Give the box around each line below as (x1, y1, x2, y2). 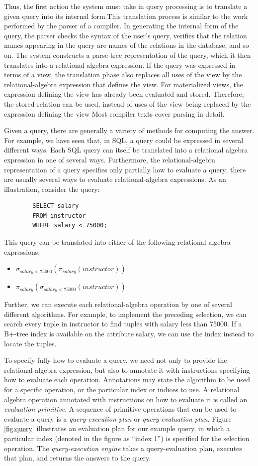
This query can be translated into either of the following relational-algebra (4, 237, 231, 247)
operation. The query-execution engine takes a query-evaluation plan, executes (4, 443, 242, 453)
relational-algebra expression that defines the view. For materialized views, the (4, 79, 243, 89)
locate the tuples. (4, 338, 57, 348)
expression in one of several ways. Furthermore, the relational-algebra (4, 154, 216, 164)
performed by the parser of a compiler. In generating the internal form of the (4, 20, 239, 31)
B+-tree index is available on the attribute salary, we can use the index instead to (4, 328, 254, 339)
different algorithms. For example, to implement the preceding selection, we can (4, 309, 247, 319)
